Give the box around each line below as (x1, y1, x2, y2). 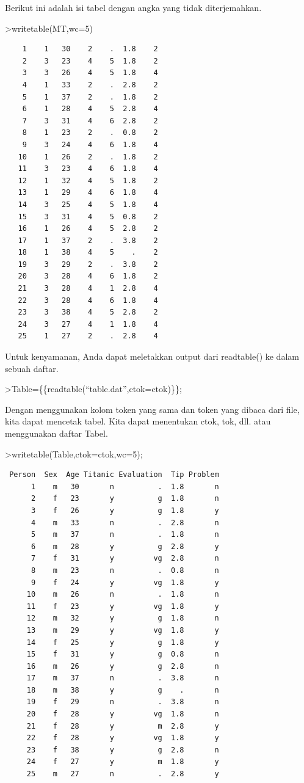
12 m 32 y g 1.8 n (26, 614, 219, 623)
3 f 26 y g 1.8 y (31, 506, 219, 515)
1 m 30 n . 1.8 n (31, 482, 219, 491)
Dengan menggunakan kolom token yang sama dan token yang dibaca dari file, (5, 402, 300, 415)
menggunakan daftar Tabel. (5, 427, 108, 439)
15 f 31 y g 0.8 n (26, 650, 219, 659)
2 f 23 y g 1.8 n (31, 494, 219, 503)
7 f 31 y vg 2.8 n (31, 554, 219, 563)
